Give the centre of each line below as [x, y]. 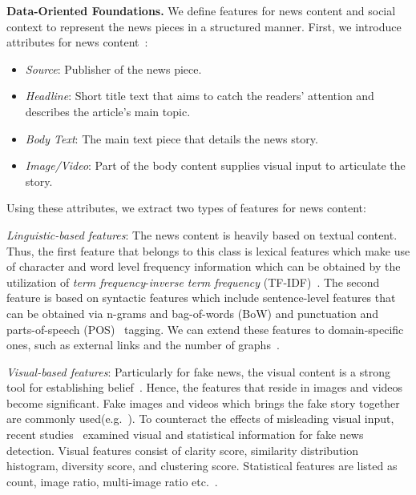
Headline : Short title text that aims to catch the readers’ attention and [200, 96]
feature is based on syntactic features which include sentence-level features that [201, 298]
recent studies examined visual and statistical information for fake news [185, 435]
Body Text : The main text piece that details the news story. [172, 138]
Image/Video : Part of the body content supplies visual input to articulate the [215, 165]
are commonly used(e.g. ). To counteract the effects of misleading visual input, [200, 419]
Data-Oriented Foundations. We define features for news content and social [201, 10]
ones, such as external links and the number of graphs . [143, 345]
